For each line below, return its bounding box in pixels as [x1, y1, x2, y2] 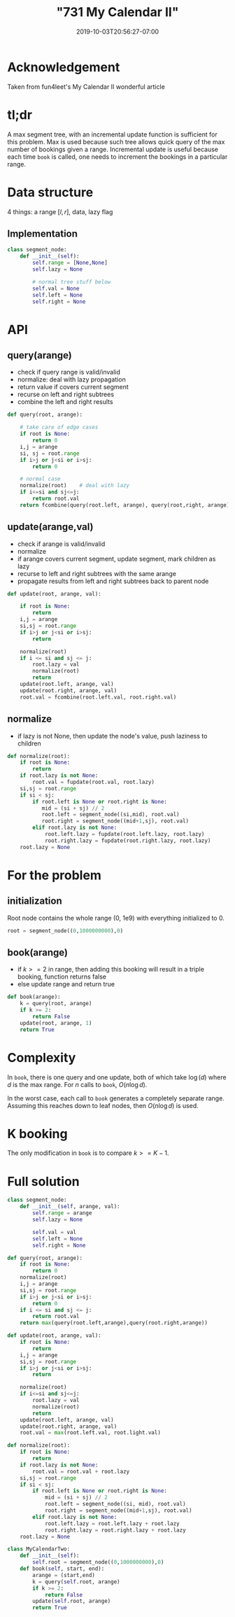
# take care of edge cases [20, 424, 99, 431]
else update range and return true [17, 980, 115, 988]
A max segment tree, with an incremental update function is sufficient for [7, 130, 218, 139]
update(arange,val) [7, 521, 94, 533]
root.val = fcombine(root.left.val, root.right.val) [20, 694, 177, 701]
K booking [7, 1126, 68, 1142]
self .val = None [32, 285, 80, 292]
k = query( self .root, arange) [32, 1578, 120, 1585]
